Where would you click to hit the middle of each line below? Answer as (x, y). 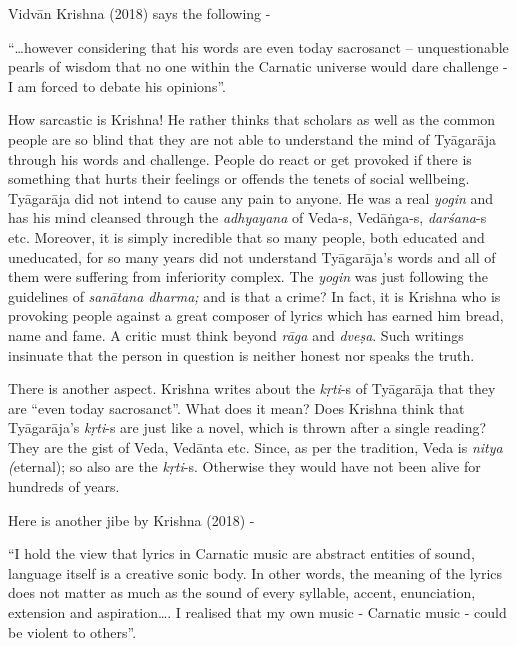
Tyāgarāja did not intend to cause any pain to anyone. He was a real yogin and (251, 197)
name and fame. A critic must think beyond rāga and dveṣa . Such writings (236, 334)
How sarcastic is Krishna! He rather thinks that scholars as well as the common (251, 119)
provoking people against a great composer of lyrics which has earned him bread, (256, 315)
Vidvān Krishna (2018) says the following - (139, 13)
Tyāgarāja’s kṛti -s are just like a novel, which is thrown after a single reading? (247, 427)
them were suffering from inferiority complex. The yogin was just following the (248, 276)
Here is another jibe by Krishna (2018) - (131, 519)
